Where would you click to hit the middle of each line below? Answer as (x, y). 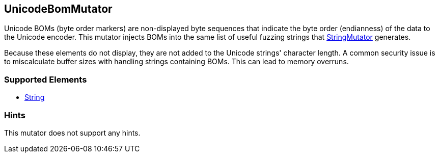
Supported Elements (46, 79)
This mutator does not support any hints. (72, 133)
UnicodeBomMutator (58, 9)
